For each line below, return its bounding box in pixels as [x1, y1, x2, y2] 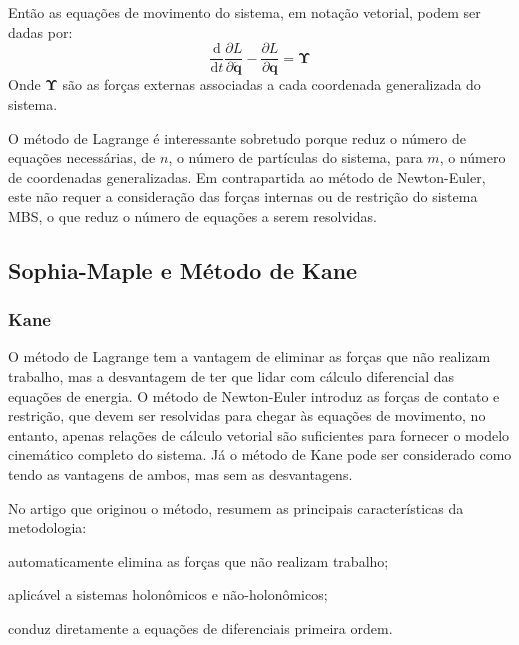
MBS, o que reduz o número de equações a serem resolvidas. [8, 205, 377, 226]
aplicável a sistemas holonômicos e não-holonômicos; [8, 584, 328, 605]
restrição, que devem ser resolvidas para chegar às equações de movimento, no [8, 405, 486, 426]
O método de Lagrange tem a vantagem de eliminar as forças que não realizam [8, 346, 491, 367]
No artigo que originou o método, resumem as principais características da [8, 497, 464, 518]
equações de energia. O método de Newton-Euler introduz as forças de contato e [8, 385, 500, 406]
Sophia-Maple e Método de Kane [8, 254, 358, 285]
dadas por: [8, 21, 73, 42]
